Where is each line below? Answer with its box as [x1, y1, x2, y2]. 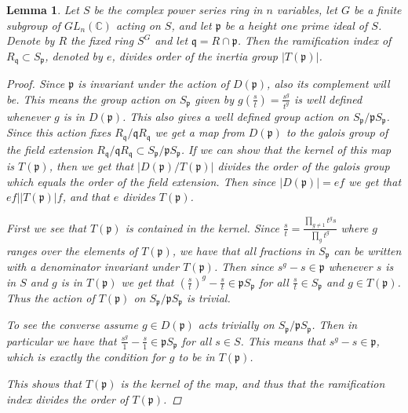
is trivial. [187, 290, 231, 305]
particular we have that [6, 332, 117, 349]
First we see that [6, 219, 86, 236]
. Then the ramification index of [237, 32, 392, 49]
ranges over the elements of [6, 242, 138, 258]
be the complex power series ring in [93, 2, 263, 17]
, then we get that [49, 158, 134, 174]
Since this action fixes [6, 124, 111, 141]
